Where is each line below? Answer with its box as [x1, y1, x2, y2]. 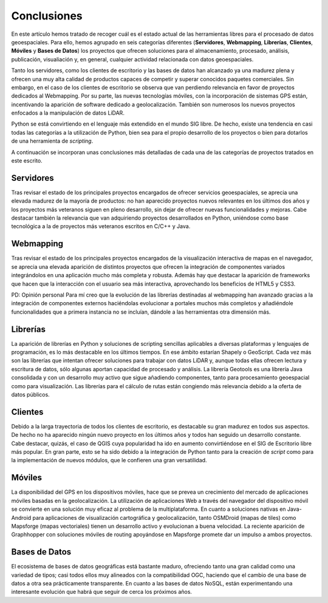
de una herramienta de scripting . [11, 137, 94, 145]
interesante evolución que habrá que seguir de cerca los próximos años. [11, 588, 193, 596]
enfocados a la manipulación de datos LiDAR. [11, 109, 125, 116]
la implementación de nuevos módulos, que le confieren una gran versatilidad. [11, 457, 207, 464]
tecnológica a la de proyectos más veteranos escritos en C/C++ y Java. [11, 223, 191, 230]
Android [11, 514, 32, 521]
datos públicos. [11, 391, 50, 398]
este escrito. [11, 157, 43, 164]
